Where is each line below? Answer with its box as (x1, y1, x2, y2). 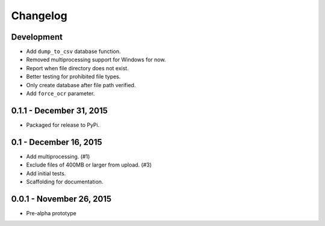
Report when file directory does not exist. (26, 64, 129, 72)
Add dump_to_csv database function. (26, 48, 121, 55)
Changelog (11, 9, 67, 22)
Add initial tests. (26, 169, 66, 177)
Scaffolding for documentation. (26, 178, 104, 185)
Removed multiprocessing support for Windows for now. (26, 56, 166, 63)
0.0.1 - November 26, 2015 (11, 194, 112, 204)
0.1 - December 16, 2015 (11, 137, 102, 147)
